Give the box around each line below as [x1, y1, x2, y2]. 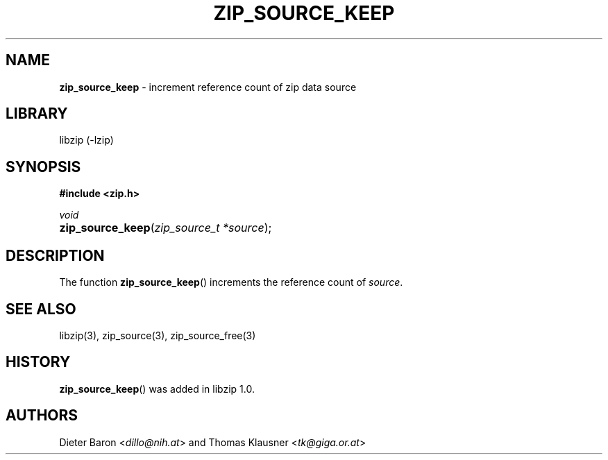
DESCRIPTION [6, 246, 105, 264]
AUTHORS [6, 407, 78, 425]
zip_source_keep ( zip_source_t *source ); [59, 221, 272, 235]
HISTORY [6, 353, 71, 371]
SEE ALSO [6, 300, 76, 318]
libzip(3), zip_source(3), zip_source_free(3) [59, 329, 256, 341]
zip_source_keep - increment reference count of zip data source [59, 80, 357, 93]
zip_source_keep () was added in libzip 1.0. [59, 382, 255, 395]
